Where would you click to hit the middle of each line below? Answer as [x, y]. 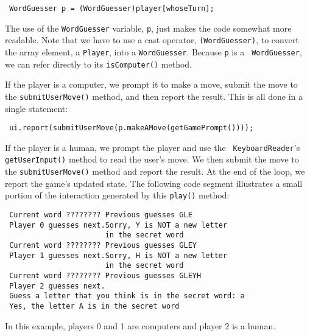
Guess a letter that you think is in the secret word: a [127, 296]
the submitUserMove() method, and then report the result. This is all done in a [154, 96]
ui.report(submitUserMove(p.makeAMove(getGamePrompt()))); [132, 128]
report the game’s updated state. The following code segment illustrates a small [154, 183]
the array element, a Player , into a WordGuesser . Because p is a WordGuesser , [153, 51]
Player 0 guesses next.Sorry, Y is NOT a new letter [118, 225]
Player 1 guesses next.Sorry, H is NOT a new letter [118, 255]
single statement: [37, 108]
